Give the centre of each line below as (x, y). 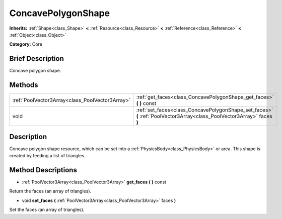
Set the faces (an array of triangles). (47, 210)
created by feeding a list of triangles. (47, 156)
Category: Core (26, 44)
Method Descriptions (43, 170)
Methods (24, 85)
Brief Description (37, 59)
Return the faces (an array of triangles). (50, 191)
